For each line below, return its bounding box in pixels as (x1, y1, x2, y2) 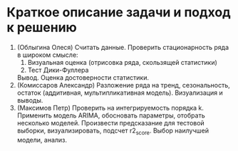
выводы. (16, 95, 43, 104)
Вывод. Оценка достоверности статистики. (16, 73, 149, 82)
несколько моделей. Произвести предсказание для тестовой (16, 118, 205, 127)
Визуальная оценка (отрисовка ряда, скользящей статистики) (27, 58, 218, 66)
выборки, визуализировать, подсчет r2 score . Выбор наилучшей (16, 126, 209, 136)
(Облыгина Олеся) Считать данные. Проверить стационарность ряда (16, 43, 229, 51)
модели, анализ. (16, 135, 68, 144)
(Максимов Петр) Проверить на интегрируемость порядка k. (16, 103, 205, 112)
